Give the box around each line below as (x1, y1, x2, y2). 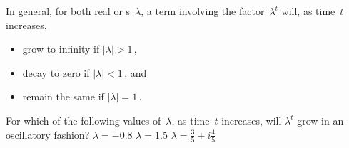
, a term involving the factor (141, 4, 265, 18)
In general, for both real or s (6, 4, 131, 18)
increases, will (221, 112, 282, 127)
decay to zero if (22, 65, 90, 80)
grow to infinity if (22, 41, 100, 56)
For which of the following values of (6, 112, 161, 127)
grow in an (297, 112, 344, 127)
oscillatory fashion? (6, 127, 90, 142)
